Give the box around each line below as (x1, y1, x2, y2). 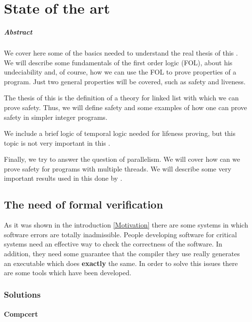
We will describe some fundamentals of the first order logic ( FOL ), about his (4, 57, 233, 67)
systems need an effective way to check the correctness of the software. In (4, 239, 222, 249)
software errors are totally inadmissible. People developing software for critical (4, 229, 237, 239)
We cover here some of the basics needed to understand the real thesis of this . (4, 47, 238, 57)
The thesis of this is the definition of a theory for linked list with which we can (4, 93, 239, 103)
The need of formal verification (4, 197, 163, 212)
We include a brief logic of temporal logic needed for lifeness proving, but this (4, 128, 236, 138)
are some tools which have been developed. (4, 267, 131, 278)
